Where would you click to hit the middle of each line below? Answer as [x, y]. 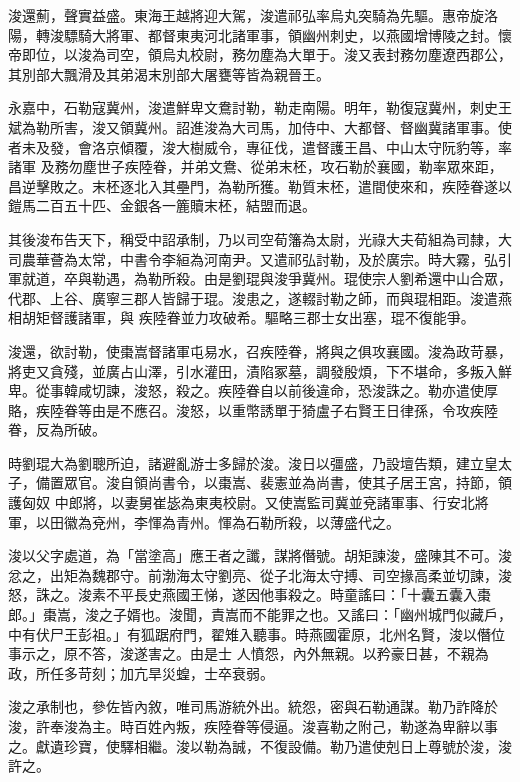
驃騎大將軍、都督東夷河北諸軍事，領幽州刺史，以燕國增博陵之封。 [280, 34]
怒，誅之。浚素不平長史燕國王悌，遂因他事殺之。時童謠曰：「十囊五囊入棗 [249, 594]
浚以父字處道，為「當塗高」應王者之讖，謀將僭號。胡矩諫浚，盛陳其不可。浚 [260, 555]
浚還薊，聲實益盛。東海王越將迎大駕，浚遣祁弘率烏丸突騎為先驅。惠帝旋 [246, 15]
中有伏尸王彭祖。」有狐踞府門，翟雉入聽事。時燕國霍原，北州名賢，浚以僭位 [256, 633]
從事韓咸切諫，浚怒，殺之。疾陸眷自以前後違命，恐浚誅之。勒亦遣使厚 [266, 390]
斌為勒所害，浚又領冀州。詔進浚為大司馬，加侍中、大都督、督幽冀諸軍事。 [253, 126]
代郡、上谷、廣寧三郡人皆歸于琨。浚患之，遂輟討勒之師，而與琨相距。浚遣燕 [260, 297]
